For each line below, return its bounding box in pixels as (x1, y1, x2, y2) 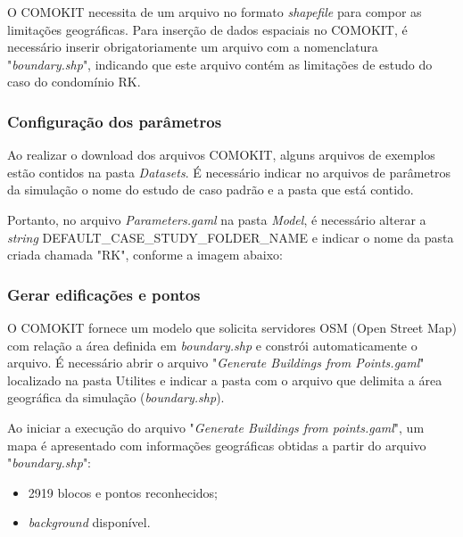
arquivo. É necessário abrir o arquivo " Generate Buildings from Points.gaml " (7, 353, 425, 372)
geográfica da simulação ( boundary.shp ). (7, 388, 225, 407)
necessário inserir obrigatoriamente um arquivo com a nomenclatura (7, 37, 378, 56)
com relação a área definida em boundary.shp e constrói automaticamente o (7, 335, 418, 354)
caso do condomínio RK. (7, 72, 141, 91)
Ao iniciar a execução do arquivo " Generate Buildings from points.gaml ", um (7, 417, 425, 436)
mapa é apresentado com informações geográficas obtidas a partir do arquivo (7, 435, 426, 454)
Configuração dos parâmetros (7, 110, 222, 132)
